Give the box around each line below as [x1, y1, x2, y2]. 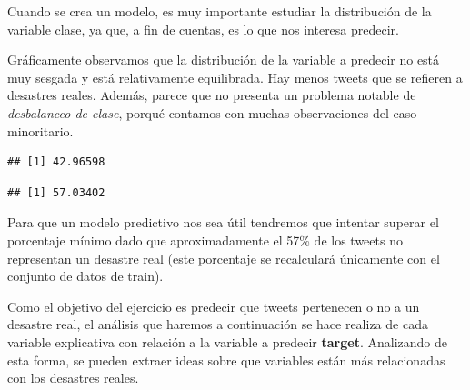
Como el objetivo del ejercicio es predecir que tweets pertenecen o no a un [7, 296, 420, 315]
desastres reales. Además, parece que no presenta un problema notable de [7, 85, 416, 105]
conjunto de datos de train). [7, 266, 164, 285]
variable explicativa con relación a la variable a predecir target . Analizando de [7, 332, 448, 351]
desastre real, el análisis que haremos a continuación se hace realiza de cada [7, 315, 428, 334]
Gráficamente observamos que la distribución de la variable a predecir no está [7, 50, 440, 69]
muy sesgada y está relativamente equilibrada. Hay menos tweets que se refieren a [7, 67, 463, 86]
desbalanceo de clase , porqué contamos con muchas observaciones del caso [7, 103, 417, 122]
